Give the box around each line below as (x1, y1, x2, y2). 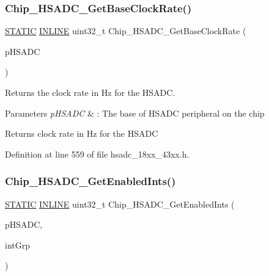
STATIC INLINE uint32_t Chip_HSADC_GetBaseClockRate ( (5, 24, 246, 37)
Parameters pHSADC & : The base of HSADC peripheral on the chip (5, 106, 265, 119)
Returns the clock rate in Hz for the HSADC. (5, 86, 175, 98)
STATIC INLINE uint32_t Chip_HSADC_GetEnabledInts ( (5, 197, 235, 210)
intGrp (5, 238, 30, 251)
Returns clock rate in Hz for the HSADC (5, 127, 158, 140)
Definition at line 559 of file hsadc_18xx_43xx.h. (5, 147, 190, 160)
